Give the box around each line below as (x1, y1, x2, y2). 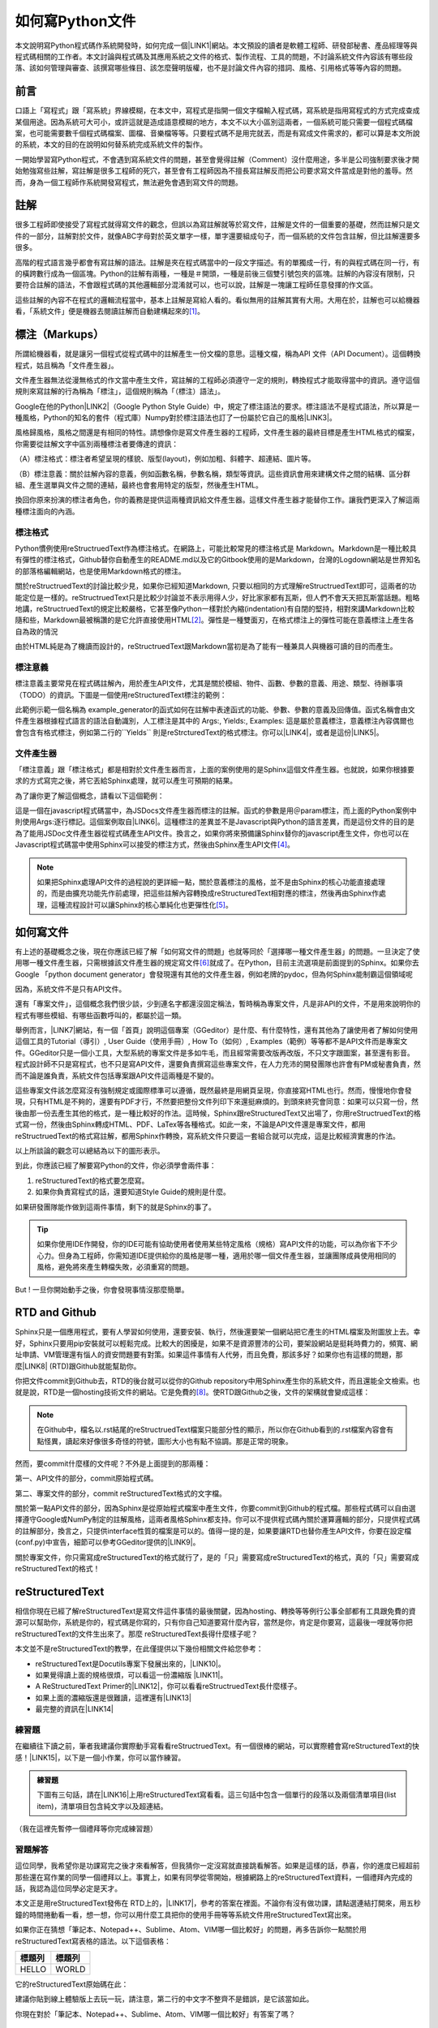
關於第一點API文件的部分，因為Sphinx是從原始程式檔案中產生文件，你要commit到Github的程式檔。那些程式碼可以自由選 (15, 1503, 416, 1513)
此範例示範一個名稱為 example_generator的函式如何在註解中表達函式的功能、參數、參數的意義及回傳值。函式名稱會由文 (15, 705, 415, 714)
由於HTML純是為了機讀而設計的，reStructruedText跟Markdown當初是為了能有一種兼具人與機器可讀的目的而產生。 (15, 642, 397, 651)
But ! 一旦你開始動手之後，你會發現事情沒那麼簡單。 (15, 1284, 189, 1294)
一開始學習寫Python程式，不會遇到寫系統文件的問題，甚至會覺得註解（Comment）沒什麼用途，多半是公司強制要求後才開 (15, 154, 419, 164)
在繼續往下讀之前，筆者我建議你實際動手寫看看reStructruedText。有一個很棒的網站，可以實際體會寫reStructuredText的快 (15, 1741, 419, 1751)
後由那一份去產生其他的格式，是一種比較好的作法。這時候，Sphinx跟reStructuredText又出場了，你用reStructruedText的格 (15, 1108, 421, 1118)
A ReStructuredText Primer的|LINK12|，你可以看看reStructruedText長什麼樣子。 (35, 1682, 302, 1691)
